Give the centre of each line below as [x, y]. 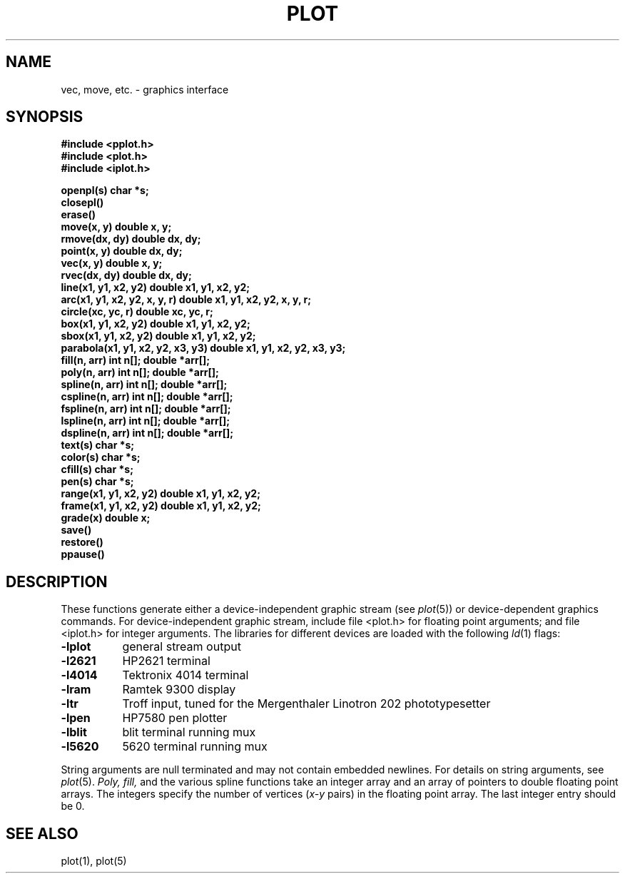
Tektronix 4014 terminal [186, 675]
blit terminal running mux [189, 732]
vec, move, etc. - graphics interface [145, 89]
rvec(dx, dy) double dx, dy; [126, 275]
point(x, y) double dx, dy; [122, 251]
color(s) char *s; [101, 457]
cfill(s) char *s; [97, 469]
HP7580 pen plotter [175, 718]
